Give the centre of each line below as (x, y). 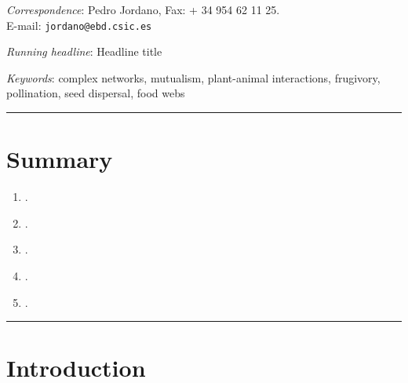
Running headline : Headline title (84, 51)
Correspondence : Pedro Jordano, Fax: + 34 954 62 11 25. (143, 9)
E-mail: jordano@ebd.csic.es (79, 25)
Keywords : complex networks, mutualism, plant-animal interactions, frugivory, (193, 77)
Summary (60, 159)
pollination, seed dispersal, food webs (96, 93)
